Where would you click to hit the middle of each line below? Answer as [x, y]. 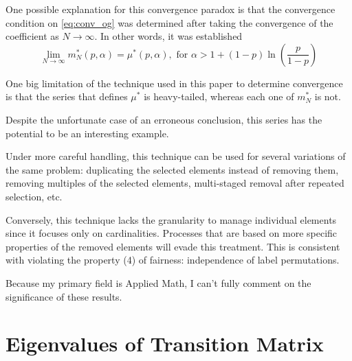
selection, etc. [34, 196]
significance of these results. [64, 296]
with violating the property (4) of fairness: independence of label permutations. [173, 260]
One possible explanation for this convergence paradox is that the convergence [170, 9]
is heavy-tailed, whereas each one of [219, 96]
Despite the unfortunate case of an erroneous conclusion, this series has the [164, 119]
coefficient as [32, 36]
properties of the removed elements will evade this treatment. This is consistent [173, 246]
